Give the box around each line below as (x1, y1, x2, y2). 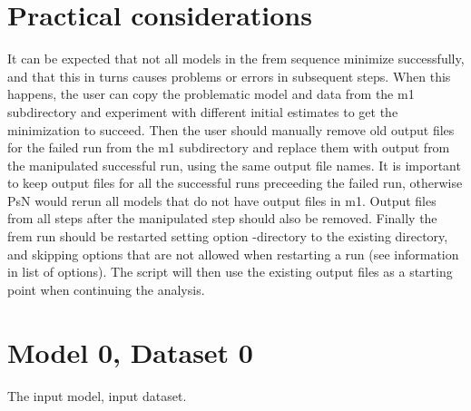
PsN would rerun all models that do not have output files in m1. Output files (7, 191, 437, 210)
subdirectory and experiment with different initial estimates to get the (7, 102, 398, 121)
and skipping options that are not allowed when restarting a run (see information (7, 244, 459, 263)
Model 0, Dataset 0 (7, 333, 253, 370)
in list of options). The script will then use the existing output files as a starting (7, 262, 453, 281)
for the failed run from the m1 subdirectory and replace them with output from (7, 138, 450, 157)
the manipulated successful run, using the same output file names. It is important (7, 155, 461, 174)
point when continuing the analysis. (7, 279, 205, 298)
